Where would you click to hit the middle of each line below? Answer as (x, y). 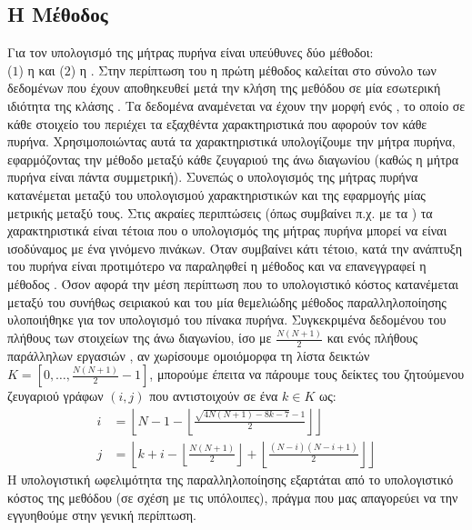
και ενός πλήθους (372, 338)
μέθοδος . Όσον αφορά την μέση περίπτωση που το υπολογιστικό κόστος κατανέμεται (233, 283)
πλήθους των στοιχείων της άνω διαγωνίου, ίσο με (140, 338)
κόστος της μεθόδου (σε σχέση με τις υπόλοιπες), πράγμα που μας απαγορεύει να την (233, 497)
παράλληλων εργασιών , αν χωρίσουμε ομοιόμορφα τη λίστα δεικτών (189, 355)
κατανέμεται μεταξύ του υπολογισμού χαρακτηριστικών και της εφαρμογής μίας (216, 194)
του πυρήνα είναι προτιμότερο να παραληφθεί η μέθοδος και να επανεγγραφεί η (217, 266)
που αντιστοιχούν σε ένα (214, 396)
